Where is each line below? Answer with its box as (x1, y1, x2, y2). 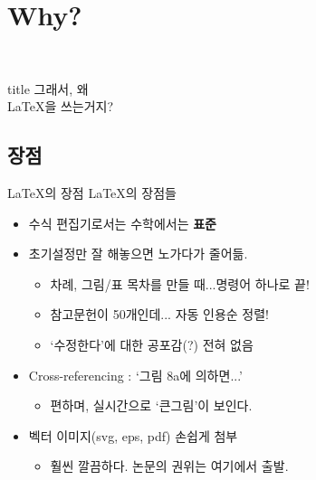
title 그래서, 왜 (7, 79, 89, 98)
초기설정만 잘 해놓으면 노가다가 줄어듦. (28, 244, 248, 263)
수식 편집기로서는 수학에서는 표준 (28, 213, 216, 232)
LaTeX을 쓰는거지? (7, 97, 114, 116)
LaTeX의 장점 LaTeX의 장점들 (7, 184, 177, 202)
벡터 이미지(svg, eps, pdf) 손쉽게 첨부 (28, 426, 238, 445)
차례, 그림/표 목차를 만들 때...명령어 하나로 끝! (50, 274, 310, 293)
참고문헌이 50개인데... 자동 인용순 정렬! (50, 305, 270, 324)
